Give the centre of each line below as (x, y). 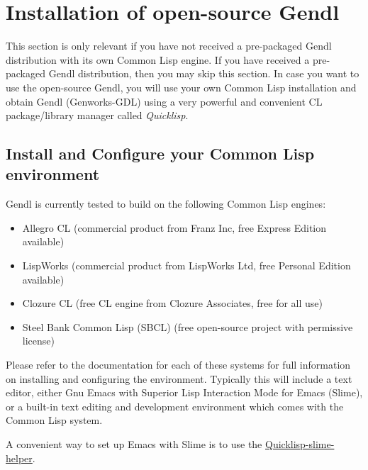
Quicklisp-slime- (300, 444)
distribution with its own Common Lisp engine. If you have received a (158, 59)
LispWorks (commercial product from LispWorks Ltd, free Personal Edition (186, 265)
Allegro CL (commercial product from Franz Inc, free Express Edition (174, 227)
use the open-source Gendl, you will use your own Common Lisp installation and (181, 87)
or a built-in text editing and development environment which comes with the (175, 406)
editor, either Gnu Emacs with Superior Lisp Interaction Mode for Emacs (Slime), (184, 392)
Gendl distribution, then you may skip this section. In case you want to (204, 73)
